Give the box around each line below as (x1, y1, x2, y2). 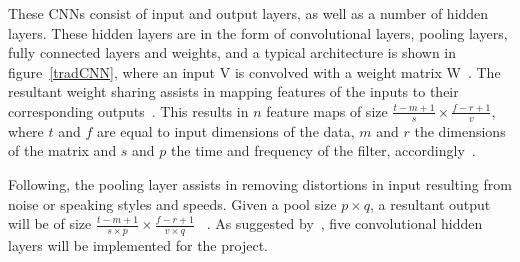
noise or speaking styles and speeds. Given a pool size (8, 193, 337, 214)
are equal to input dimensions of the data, (96, 120, 355, 141)
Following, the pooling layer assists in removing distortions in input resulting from (8, 173, 512, 194)
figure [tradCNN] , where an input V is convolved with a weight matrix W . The (8, 61, 501, 82)
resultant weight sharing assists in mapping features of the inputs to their (8, 81, 459, 102)
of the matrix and (8, 140, 117, 161)
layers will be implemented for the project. (8, 235, 268, 255)
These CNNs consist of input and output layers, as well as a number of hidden (8, 3, 489, 23)
